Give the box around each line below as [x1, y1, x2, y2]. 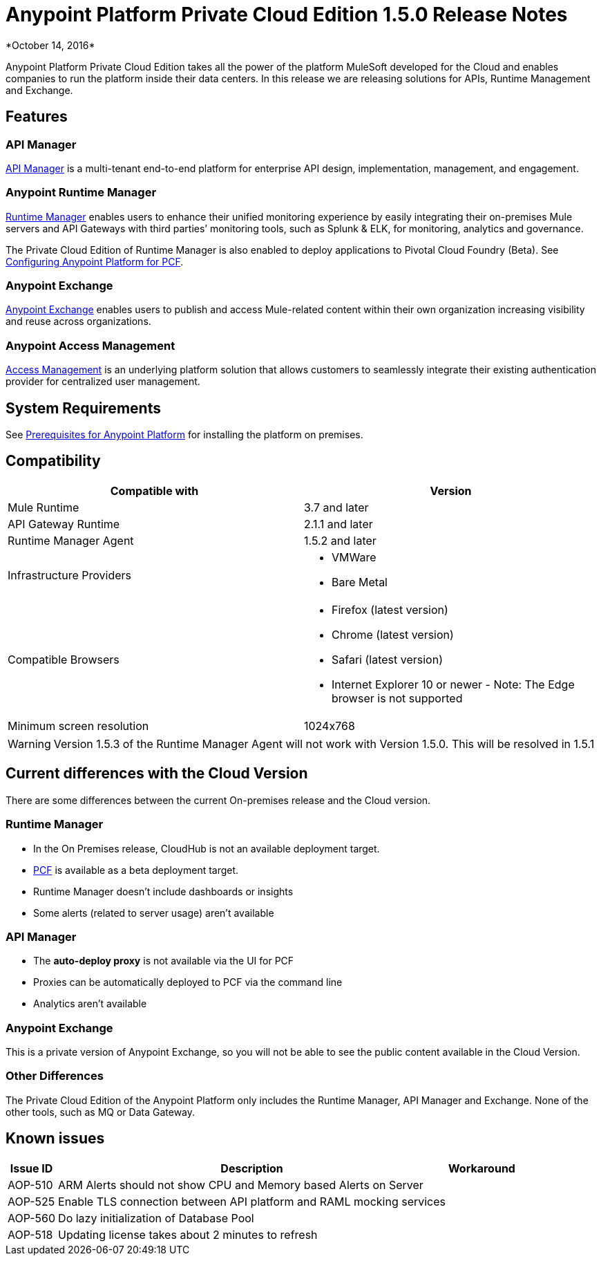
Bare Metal [332, 575, 388, 589]
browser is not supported [332, 691, 463, 705]
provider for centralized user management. [6, 375, 200, 388]
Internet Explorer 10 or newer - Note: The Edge [332, 677, 575, 691]
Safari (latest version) [332, 652, 443, 666]
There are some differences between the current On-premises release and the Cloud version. [6, 794, 431, 806]
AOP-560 [8, 1211, 56, 1225]
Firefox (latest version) [332, 602, 448, 617]
